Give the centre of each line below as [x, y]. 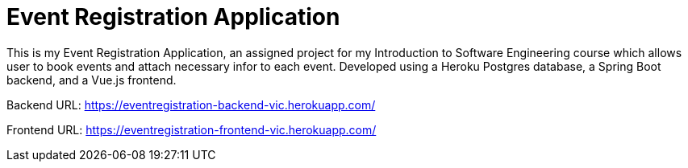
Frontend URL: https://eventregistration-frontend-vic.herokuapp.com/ [192, 129]
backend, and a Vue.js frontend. [92, 80]
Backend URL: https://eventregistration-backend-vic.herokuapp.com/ [191, 104]
